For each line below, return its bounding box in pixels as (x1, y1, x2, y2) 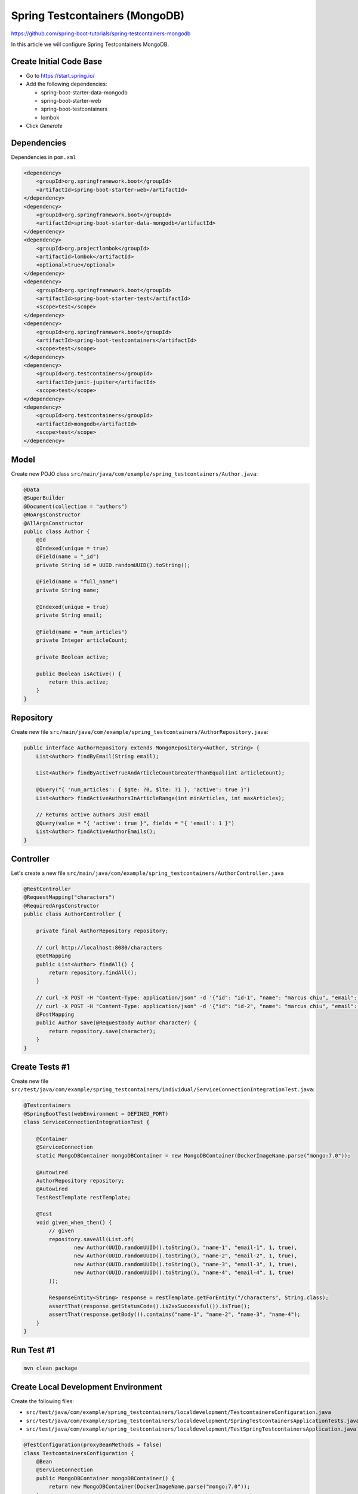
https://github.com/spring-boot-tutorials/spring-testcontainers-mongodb (11, 30, 191, 37)
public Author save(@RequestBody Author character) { (36, 1020, 197, 1026)
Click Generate (26, 123, 63, 130)
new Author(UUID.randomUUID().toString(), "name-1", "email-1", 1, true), (73, 1244, 298, 1251)
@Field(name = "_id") (36, 553, 100, 560)
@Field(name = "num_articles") (36, 628, 128, 635)
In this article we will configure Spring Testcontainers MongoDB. (11, 41, 169, 48)
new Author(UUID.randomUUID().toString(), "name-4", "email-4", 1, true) (73, 1269, 295, 1276)
